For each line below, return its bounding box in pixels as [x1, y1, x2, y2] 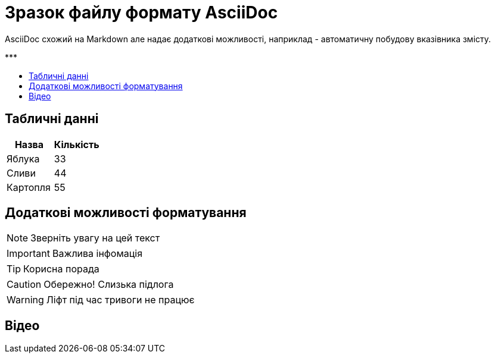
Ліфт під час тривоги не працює [46, 294, 195, 306]
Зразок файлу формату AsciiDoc [5, 2, 278, 23]
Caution [7, 278, 42, 291]
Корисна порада [23, 263, 99, 275]
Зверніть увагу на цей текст [30, 232, 160, 244]
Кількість [54, 138, 99, 150]
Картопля [7, 181, 51, 193]
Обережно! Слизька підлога [43, 278, 174, 291]
